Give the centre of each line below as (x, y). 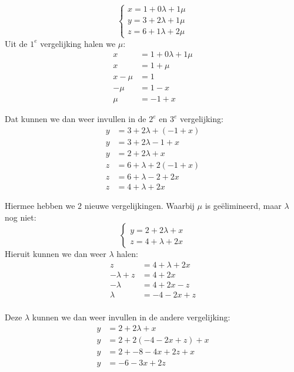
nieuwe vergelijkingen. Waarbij (139, 206)
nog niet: (21, 217)
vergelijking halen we (78, 43)
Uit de (16, 43)
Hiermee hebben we (40, 206)
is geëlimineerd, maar (243, 206)
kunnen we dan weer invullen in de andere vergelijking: (131, 317)
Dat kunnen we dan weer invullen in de (76, 119)
